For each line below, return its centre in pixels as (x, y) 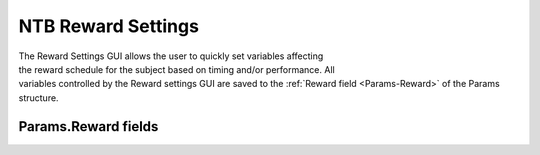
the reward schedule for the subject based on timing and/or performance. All (176, 69)
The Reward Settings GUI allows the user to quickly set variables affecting (171, 56)
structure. (38, 97)
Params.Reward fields (88, 126)
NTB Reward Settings (109, 26)
